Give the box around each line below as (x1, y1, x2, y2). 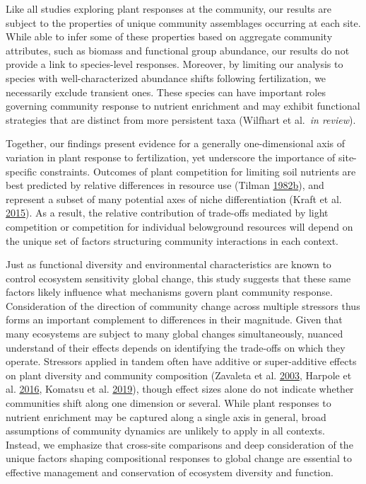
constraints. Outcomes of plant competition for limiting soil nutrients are (40, 163, 356, 178)
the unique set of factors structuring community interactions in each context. (6, 233, 339, 248)
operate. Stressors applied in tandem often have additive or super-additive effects (6, 354, 357, 369)
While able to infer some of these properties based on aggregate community (6, 29, 333, 44)
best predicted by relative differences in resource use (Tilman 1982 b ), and (6, 178, 324, 192)
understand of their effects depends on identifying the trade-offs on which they (6, 340, 346, 355)
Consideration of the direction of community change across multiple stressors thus (6, 298, 360, 313)
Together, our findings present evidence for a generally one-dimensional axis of (6, 136, 346, 151)
